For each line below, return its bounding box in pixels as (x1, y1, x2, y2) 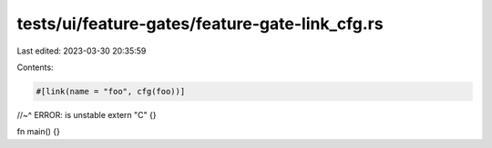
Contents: (16, 62, 54, 73)
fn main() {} (16, 126, 61, 137)
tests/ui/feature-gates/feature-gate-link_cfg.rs (16, 14, 384, 34)
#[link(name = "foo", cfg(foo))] (36, 86, 186, 96)
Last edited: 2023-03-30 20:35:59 (16, 45, 147, 56)
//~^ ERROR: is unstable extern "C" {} (16, 109, 157, 120)
